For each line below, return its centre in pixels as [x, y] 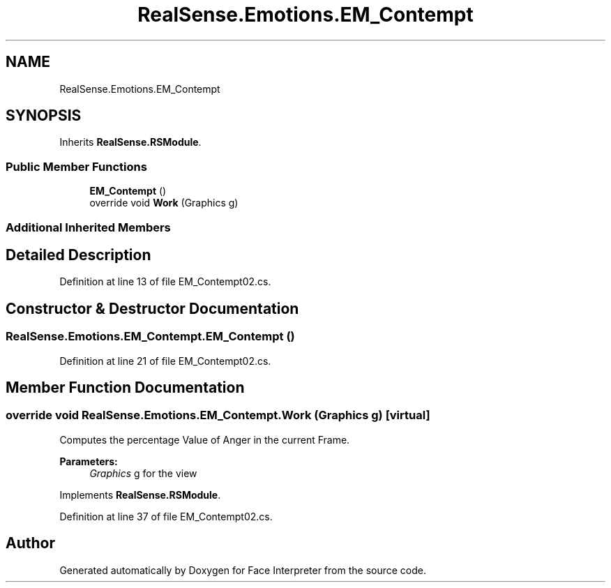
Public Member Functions [76, 166]
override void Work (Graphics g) [164, 203]
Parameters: [89, 461]
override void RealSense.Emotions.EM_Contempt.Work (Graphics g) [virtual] [218, 415]
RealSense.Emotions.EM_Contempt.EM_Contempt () [150, 337]
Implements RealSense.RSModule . [140, 495]
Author [30, 543]
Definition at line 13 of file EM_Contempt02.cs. [165, 282]
